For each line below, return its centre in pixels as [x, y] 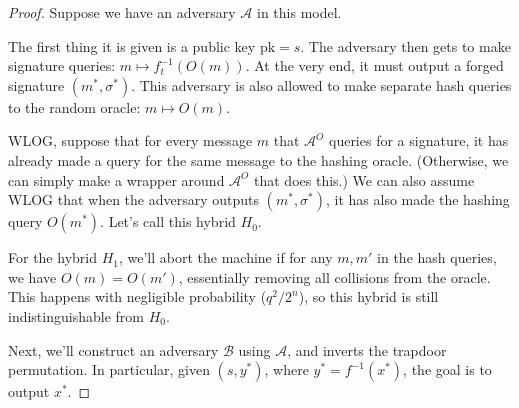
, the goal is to [447, 369]
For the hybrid [52, 257]
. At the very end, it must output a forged [374, 65]
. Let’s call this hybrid [168, 221]
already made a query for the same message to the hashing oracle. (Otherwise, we [258, 159]
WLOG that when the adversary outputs [133, 199]
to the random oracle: [74, 106]
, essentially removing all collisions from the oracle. [334, 276]
